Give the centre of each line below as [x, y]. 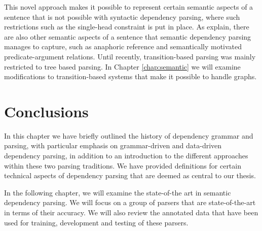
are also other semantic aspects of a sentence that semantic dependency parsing [128, 36]
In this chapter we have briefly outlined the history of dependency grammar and [129, 135]
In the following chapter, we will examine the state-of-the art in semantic [118, 192]
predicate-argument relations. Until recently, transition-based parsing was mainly [130, 56]
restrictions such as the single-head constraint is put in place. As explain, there [127, 27]
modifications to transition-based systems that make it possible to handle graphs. [130, 76]
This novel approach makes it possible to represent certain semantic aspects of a [129, 7]
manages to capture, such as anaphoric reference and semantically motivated [123, 46]
